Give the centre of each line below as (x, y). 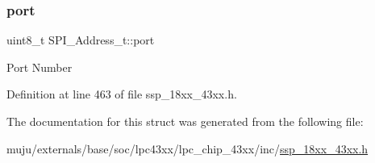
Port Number (40, 67)
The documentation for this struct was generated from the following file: (185, 121)
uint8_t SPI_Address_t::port (81, 40)
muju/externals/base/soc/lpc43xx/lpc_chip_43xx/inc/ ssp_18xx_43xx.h (187, 148)
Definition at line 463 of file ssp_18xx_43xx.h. (122, 94)
